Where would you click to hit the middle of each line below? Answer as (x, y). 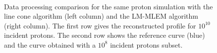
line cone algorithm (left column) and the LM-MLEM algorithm (101, 16)
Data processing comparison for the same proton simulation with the (108, 6)
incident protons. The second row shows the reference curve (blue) (105, 35)
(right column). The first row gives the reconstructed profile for (100, 25)
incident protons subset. (146, 44)
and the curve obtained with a (50, 44)
